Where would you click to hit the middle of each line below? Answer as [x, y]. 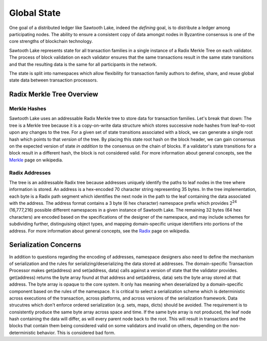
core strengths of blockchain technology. [51, 41]
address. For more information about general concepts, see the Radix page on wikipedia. [100, 231]
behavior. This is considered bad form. [76, 333]
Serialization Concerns [45, 245]
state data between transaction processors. [54, 80]
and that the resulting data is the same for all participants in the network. [83, 64]
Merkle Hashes [28, 109]
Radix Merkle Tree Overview [54, 95]
